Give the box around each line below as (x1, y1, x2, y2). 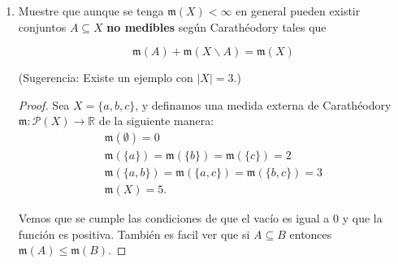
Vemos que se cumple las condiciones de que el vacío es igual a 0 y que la (18, 210, 383, 227)
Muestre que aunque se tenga (18, 2, 164, 19)
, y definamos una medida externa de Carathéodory (135, 96, 392, 113)
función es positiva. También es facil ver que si (18, 225, 250, 242)
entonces (289, 225, 332, 242)
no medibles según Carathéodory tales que (106, 18, 327, 35)
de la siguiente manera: (98, 112, 214, 129)
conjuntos (18, 18, 67, 35)
